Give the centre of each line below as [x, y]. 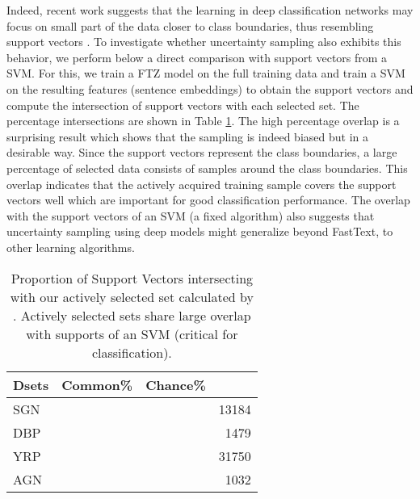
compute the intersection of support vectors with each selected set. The [183, 105]
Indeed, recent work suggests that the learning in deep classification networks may [210, 10]
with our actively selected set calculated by [132, 296]
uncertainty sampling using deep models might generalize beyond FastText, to [200, 231]
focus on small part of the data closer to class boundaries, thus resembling [190, 25]
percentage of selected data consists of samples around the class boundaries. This [207, 168]
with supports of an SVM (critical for [132, 333]
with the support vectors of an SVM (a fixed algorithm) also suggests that [191, 215]
